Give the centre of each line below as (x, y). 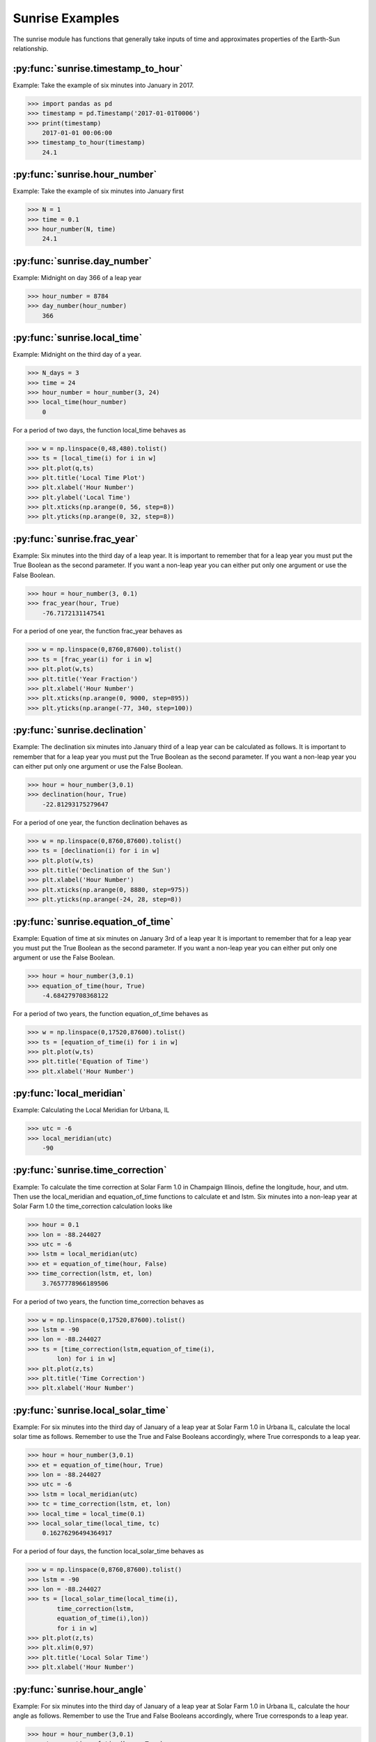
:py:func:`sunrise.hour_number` (85, 175)
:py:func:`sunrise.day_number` (83, 261)
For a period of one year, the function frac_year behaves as (97, 631)
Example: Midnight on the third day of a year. (77, 355)
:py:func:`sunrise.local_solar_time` (91, 1410)
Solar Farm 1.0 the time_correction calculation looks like (93, 1206)
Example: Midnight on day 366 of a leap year (77, 277)
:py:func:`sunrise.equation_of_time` (93, 922)
